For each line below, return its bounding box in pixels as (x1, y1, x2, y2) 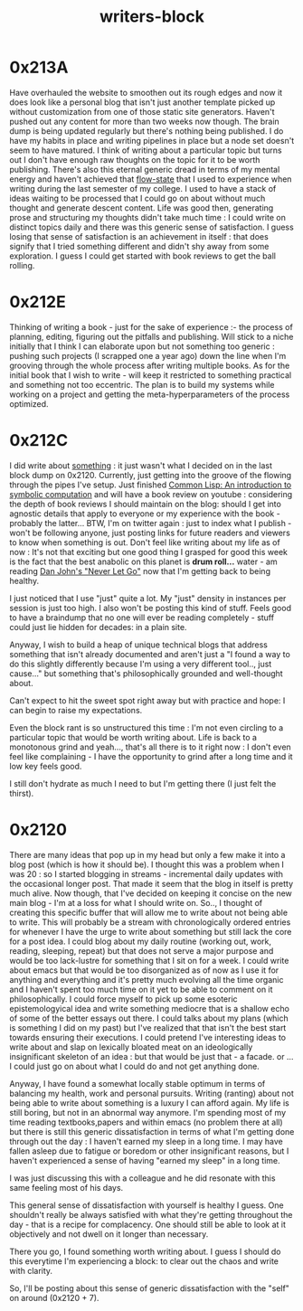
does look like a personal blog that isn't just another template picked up (9, 97, 276, 108)
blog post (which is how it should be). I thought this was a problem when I (9, 859, 285, 870)
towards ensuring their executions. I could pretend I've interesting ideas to (9, 1032, 287, 1042)
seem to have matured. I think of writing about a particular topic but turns (9, 145, 282, 156)
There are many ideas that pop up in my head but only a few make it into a (9, 849, 286, 860)
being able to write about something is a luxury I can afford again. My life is (9, 1097, 289, 1108)
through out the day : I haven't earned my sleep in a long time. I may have (9, 1136, 283, 1146)
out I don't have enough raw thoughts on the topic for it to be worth (9, 154, 260, 165)
